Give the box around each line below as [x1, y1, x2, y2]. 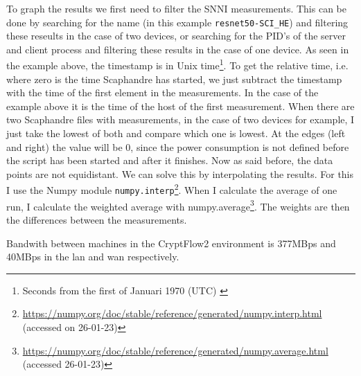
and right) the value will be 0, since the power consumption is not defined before [6, 139, 349, 154]
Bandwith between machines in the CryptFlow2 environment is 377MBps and [6, 235, 336, 250]
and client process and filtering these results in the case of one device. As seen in [6, 42, 349, 56]
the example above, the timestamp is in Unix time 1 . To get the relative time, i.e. [6, 56, 349, 73]
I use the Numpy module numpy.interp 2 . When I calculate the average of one [6, 181, 337, 197]
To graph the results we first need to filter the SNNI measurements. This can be [6, 1, 346, 15]
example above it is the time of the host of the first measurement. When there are [6, 98, 355, 113]
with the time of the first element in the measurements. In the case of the [6, 85, 319, 100]
